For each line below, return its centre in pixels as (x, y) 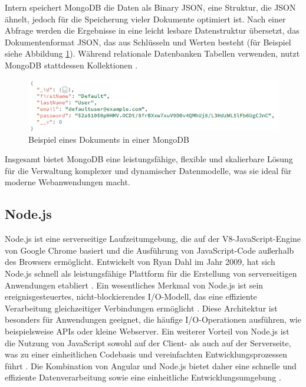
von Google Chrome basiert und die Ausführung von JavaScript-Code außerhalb (149, 250)
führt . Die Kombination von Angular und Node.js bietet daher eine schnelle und (151, 365)
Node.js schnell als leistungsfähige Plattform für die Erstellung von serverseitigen (151, 273)
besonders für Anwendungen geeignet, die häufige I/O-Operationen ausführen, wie (153, 319)
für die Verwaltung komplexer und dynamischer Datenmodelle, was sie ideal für (148, 170)
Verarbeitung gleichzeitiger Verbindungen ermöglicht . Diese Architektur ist (141, 308)
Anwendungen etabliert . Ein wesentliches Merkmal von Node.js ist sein (134, 285)
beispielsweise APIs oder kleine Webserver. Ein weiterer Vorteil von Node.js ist (147, 331)
